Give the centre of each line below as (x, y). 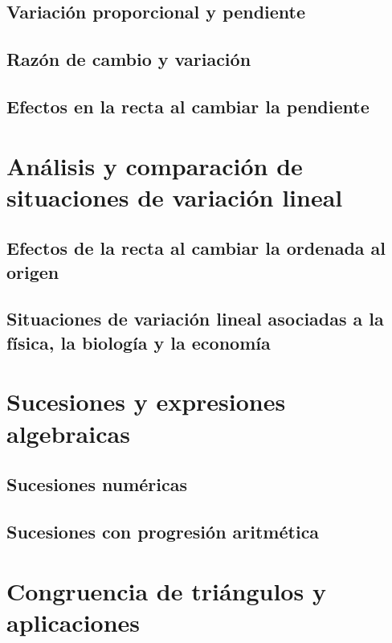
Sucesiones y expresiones (146, 401)
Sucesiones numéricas (97, 484)
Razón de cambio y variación (129, 59)
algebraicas (68, 433)
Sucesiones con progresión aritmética (163, 531)
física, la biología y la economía (139, 342)
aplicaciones (73, 622)
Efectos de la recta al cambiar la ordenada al (196, 248)
